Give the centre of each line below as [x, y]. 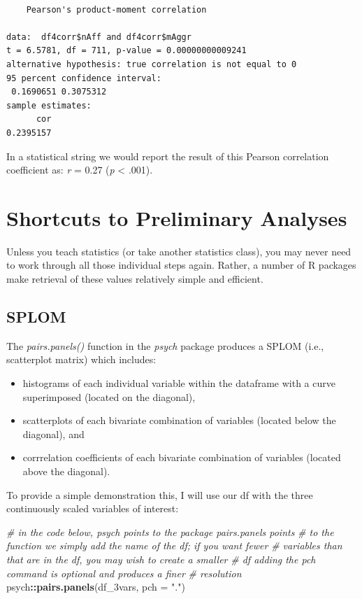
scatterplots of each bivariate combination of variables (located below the [179, 420]
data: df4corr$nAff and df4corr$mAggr [99, 37]
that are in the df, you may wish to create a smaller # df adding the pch [161, 559]
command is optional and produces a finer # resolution [124, 573]
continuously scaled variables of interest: [93, 508]
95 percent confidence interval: [84, 78]
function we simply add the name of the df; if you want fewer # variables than [174, 545]
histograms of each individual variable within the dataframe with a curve [179, 383]
